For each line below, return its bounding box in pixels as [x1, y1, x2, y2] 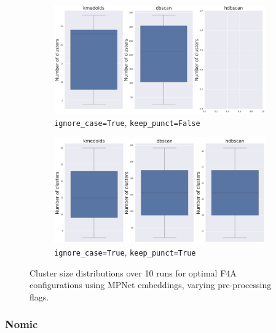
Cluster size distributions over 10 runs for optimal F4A [30, 266, 237, 279]
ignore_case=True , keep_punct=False [54, 116, 200, 128]
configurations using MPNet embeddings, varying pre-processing [30, 278, 272, 291]
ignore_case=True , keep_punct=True [54, 245, 196, 258]
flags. [30, 290, 49, 303]
